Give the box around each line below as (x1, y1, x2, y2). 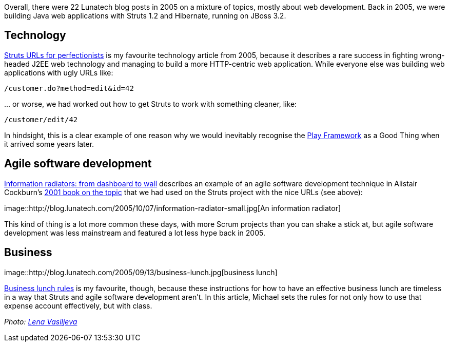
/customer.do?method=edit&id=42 (4, 84, 134, 92)
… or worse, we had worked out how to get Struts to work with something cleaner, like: (4, 99, 297, 108)
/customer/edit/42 (4, 115, 78, 124)
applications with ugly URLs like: (4, 68, 113, 77)
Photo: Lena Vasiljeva (4, 317, 77, 326)
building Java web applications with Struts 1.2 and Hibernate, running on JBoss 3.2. (4, 11, 286, 20)
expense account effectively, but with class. (4, 301, 152, 310)
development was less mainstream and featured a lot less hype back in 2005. (4, 228, 265, 237)
